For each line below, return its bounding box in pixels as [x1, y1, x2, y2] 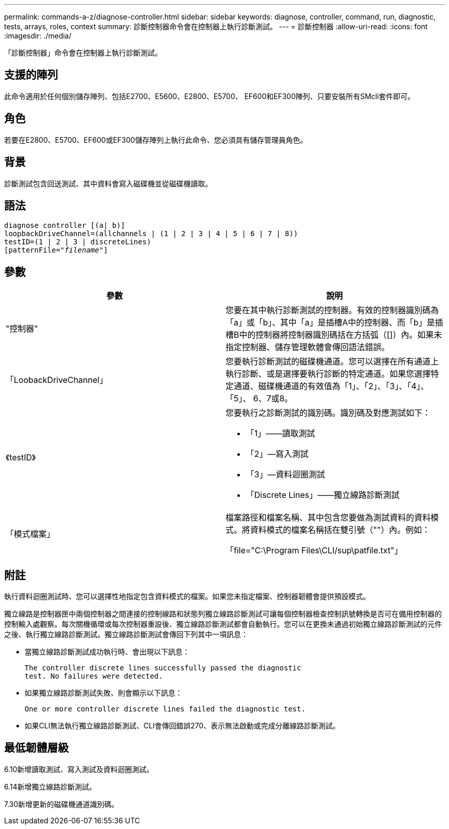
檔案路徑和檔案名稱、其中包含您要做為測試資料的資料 [226, 512, 431, 523]
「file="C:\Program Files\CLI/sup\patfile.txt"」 [226, 545, 403, 556]
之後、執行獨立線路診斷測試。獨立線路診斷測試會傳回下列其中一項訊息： [4, 630, 248, 639]
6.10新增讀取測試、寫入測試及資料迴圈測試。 [4, 764, 154, 774]
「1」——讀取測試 [246, 428, 315, 439]
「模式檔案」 [6, 529, 55, 539]
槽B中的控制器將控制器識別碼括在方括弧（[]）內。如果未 [226, 330, 442, 340]
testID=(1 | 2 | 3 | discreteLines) [4, 238, 151, 246]
